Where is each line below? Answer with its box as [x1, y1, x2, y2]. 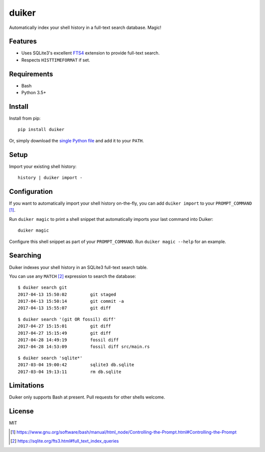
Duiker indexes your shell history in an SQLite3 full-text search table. [9, 264, 148, 270]
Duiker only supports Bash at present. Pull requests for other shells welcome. [9, 394, 165, 400]
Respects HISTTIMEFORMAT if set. [21, 57, 90, 63]
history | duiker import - [18, 175, 83, 181]
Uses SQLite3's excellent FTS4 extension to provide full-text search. [21, 50, 160, 56]
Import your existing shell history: [9, 163, 77, 169]
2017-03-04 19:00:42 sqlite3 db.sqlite [18, 362, 134, 368]
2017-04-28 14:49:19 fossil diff [18, 337, 119, 343]
